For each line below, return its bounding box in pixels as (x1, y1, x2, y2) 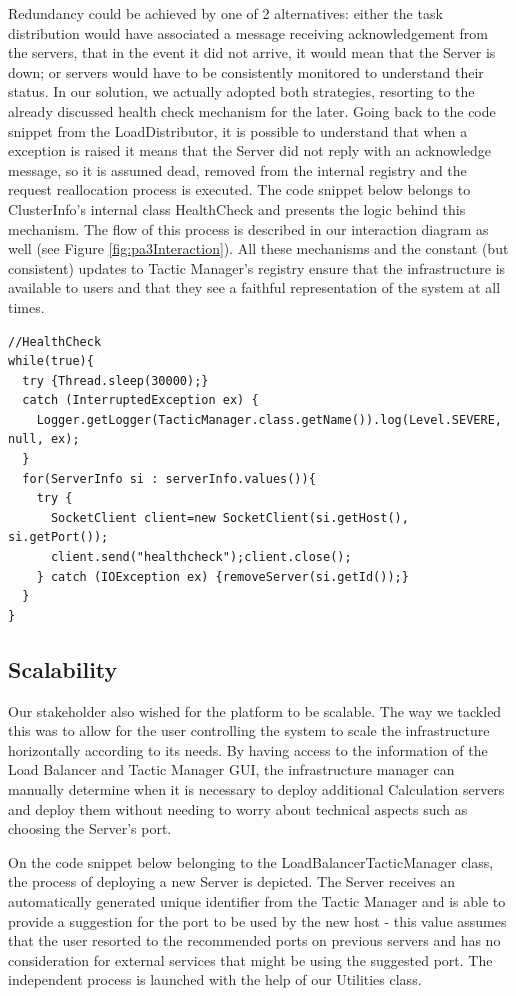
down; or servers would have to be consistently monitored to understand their (8, 61, 484, 82)
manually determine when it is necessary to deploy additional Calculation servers (8, 778, 505, 799)
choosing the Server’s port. (8, 818, 172, 839)
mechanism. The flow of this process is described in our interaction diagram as (8, 218, 489, 239)
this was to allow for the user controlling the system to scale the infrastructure (8, 720, 490, 741)
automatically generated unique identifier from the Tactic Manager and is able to (8, 890, 506, 911)
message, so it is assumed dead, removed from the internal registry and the (8, 159, 467, 180)
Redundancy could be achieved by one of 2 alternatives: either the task (8, 3, 443, 23)
